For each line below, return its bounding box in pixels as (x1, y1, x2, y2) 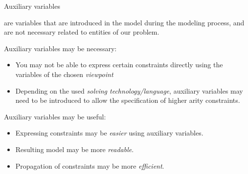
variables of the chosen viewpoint (15, 69, 113, 79)
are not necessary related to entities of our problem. (4, 27, 159, 37)
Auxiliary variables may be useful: (4, 111, 106, 121)
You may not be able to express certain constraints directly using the (15, 59, 223, 70)
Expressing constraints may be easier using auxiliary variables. (15, 128, 203, 138)
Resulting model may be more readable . (15, 144, 134, 154)
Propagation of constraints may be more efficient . (15, 160, 164, 171)
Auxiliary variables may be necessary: (4, 43, 117, 53)
